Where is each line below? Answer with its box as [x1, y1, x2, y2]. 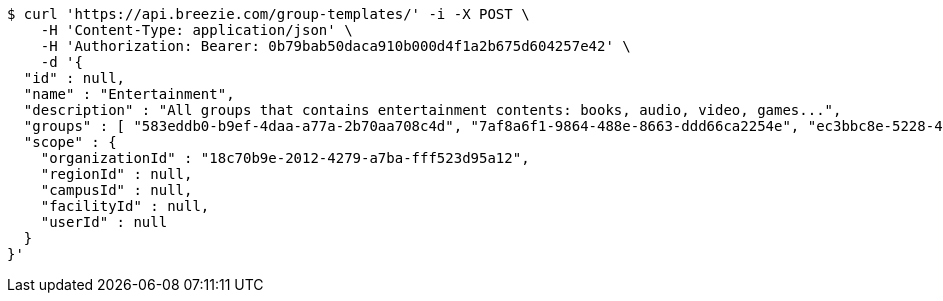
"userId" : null [40, 214, 168, 230]
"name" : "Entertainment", [23, 86, 235, 102]
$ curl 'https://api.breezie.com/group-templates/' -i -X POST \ [7, 6, 530, 22]
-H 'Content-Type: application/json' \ [40, 22, 353, 38]
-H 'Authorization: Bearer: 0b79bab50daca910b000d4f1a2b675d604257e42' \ [40, 38, 631, 54]
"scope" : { [23, 134, 117, 150]
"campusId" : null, [40, 182, 193, 198]
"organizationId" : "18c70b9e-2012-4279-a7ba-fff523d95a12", [40, 150, 530, 166]
